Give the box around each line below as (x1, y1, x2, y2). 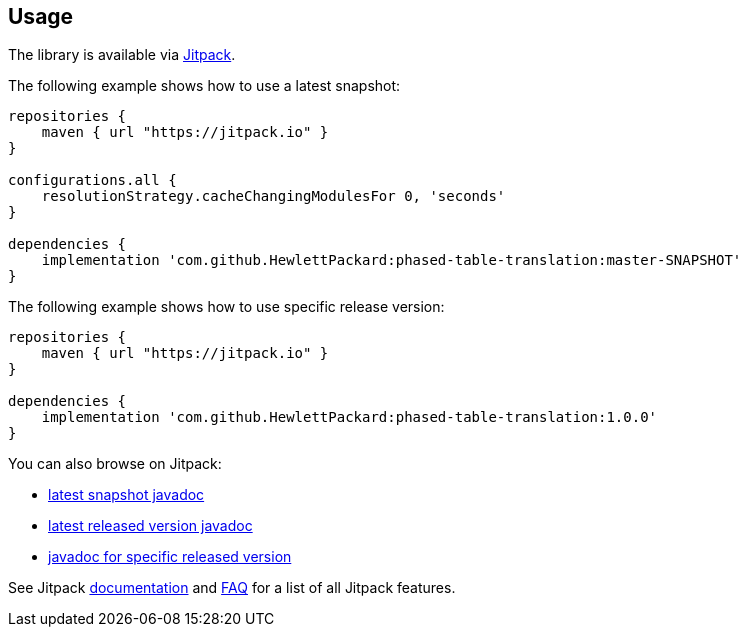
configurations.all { (8, 172, 177, 189)
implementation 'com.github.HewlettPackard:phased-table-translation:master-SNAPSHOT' (41, 252, 742, 269)
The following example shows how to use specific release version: (8, 298, 445, 316)
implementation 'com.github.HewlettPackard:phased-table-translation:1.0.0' (41, 409, 658, 426)
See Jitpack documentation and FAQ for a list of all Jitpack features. (8, 579, 456, 597)
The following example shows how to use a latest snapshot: (8, 77, 401, 95)
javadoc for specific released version (48, 548, 292, 566)
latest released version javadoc (48, 517, 253, 535)
